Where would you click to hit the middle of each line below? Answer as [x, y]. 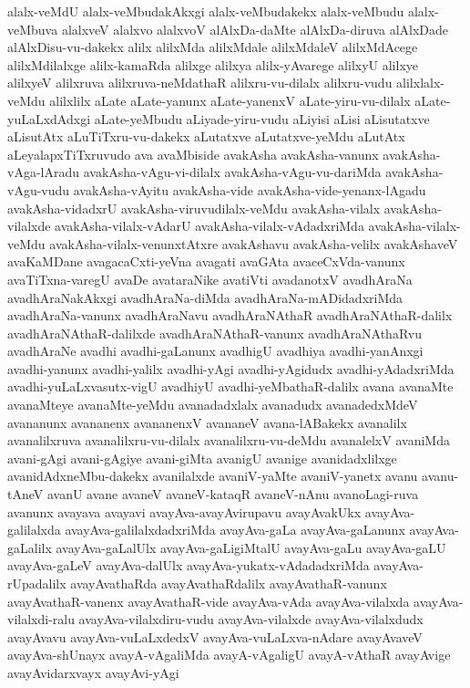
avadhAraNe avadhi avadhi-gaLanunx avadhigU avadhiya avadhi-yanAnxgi [215, 351]
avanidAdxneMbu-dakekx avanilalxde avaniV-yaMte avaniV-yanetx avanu [213, 476]
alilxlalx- [420, 83]
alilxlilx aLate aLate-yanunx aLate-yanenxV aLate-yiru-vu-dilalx [230, 100]
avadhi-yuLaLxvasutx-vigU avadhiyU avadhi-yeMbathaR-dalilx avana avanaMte [230, 386]
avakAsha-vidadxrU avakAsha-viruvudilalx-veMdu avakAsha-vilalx [194, 208]
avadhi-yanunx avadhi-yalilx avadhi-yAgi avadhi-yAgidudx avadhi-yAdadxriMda [231, 368]
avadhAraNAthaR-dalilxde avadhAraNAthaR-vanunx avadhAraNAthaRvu [215, 333]
